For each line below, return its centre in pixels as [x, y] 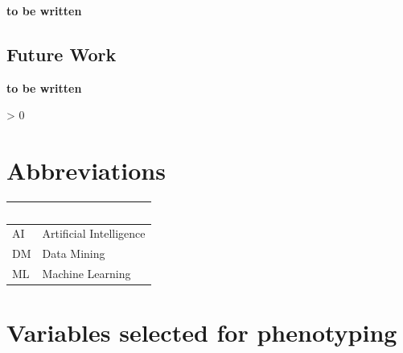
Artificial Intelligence [94, 233]
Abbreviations [86, 170]
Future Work [62, 54]
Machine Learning [86, 274]
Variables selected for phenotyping [202, 332]
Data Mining [74, 253]
